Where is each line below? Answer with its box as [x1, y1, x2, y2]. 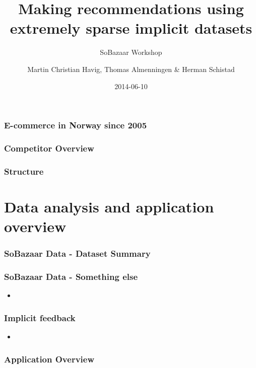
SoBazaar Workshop [100, 47, 162, 57]
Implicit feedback [4, 311, 76, 324]
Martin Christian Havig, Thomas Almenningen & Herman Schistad [27, 63, 235, 74]
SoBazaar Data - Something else [4, 270, 138, 283]
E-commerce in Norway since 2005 [4, 119, 147, 131]
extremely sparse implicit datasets [10, 18, 252, 38]
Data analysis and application [4, 196, 214, 216]
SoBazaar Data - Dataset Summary [4, 247, 151, 260]
